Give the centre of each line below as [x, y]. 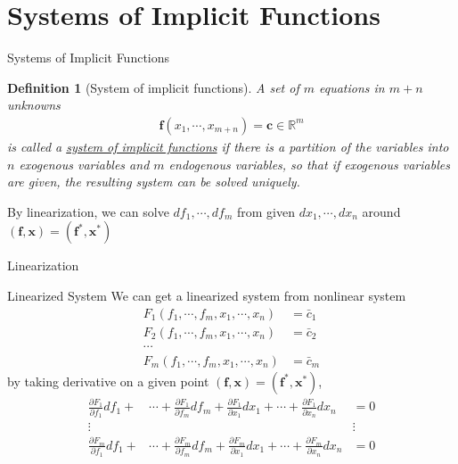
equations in [352, 87]
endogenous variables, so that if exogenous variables [309, 164]
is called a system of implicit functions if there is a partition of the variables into [228, 146]
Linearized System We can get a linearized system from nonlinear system [207, 295]
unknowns [34, 105]
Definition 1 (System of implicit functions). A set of [153, 87]
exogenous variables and [84, 164]
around [381, 211]
